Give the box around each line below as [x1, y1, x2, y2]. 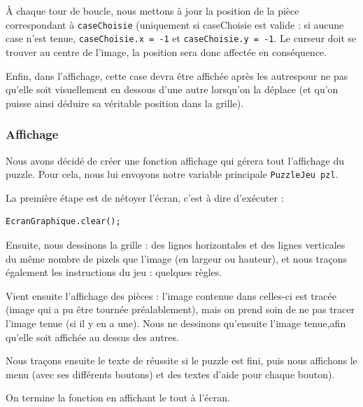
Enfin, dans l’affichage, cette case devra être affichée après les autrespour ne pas [6, 68, 348, 83]
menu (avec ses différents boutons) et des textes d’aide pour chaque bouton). [6, 366, 335, 381]
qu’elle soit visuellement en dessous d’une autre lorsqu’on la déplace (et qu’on [6, 82, 339, 97]
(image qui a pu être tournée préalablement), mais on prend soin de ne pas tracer [6, 302, 355, 317]
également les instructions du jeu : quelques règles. [6, 265, 222, 280]
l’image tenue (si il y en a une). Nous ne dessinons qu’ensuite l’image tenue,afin [6, 315, 346, 330]
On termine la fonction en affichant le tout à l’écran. [6, 390, 230, 405]
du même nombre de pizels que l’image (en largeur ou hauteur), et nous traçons [6, 251, 348, 265]
